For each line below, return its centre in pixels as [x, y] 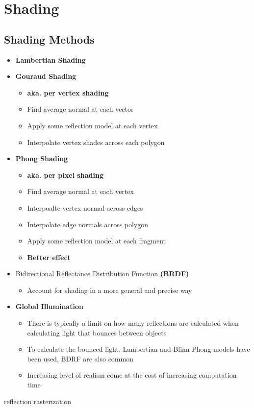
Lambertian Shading [51, 60]
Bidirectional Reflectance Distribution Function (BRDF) [102, 274]
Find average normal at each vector [80, 109]
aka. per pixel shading [65, 175]
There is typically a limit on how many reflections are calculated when [133, 323]
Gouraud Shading [46, 76]
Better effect [49, 257]
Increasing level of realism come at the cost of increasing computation [132, 375]
